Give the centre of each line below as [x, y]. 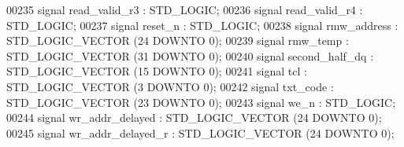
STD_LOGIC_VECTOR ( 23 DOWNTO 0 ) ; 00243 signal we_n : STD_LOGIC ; [201, 102]
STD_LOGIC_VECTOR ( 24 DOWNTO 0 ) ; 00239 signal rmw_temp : [178, 40]
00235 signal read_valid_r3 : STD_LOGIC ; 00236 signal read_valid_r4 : [185, 9]
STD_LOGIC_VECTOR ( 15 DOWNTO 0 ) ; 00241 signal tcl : [157, 71]
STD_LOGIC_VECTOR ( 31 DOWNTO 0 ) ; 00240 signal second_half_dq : [190, 55]
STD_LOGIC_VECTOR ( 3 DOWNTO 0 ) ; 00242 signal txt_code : [170, 86]
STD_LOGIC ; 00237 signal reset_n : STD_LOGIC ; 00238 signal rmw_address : [202, 25]
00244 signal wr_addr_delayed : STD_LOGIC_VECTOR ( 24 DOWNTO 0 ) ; [194, 118]
